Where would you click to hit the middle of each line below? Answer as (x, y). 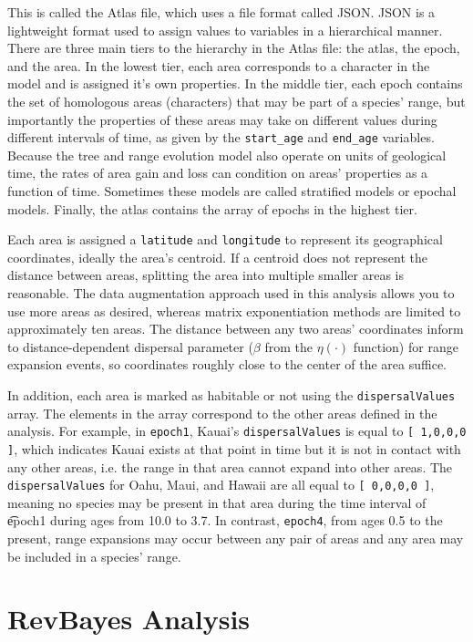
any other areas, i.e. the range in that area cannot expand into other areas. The (230, 466)
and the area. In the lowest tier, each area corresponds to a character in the (219, 65)
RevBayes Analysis (129, 619)
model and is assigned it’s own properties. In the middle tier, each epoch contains (235, 83)
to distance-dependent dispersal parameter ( (130, 346)
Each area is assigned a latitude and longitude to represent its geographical (225, 239)
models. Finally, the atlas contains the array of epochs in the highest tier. (212, 208)
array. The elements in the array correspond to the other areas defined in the (222, 413)
